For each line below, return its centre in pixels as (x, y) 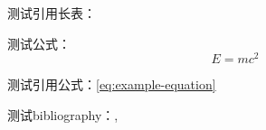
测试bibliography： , (63, 114)
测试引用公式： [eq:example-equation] (112, 84)
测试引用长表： (52, 13)
